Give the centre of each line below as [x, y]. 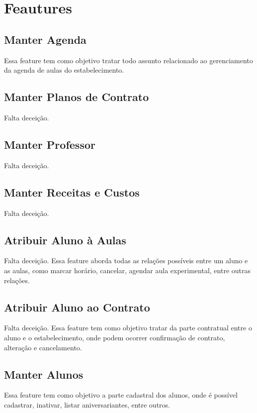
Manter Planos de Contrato [77, 97]
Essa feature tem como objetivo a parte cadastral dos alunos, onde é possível [121, 395]
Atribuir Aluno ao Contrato [77, 307]
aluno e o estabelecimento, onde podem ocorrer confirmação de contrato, [115, 337]
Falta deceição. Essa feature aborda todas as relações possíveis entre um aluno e [126, 260]
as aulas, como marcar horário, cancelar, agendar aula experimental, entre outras [128, 270]
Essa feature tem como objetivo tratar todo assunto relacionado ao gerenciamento [128, 60]
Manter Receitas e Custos [72, 192]
